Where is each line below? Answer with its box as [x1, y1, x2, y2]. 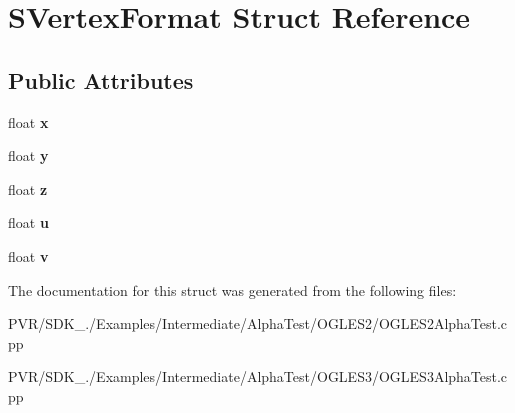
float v [8, 245, 49, 266]
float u [8, 212, 49, 233]
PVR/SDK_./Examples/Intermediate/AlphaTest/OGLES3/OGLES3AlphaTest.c [8, 366, 508, 387]
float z [8, 178, 48, 199]
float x [8, 111, 49, 132]
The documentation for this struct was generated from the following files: [8, 279, 457, 300]
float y [8, 145, 49, 166]
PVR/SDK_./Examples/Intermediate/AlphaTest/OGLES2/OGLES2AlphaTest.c [8, 313, 508, 334]
